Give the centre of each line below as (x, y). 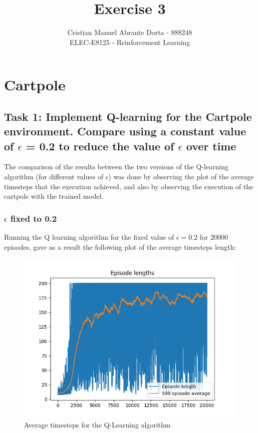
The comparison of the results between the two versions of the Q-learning (116, 167)
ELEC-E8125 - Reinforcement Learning (130, 42)
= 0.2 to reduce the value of (100, 146)
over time (211, 146)
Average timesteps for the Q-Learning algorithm (97, 424)
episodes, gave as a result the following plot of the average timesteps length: (120, 246)
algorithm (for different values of (54, 177)
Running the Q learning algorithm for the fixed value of (89, 237)
